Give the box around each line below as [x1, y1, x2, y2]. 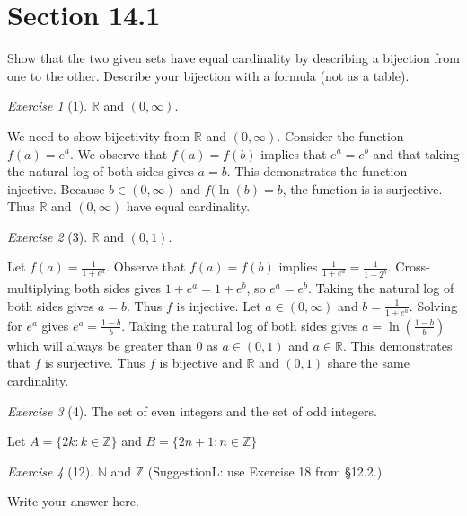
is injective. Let [176, 296, 261, 315]
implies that [260, 144, 327, 163]
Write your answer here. [7, 492, 139, 511]
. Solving [409, 296, 458, 315]
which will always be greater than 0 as [7, 335, 218, 354]
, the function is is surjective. [282, 179, 443, 198]
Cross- [395, 257, 430, 276]
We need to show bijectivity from [7, 126, 190, 145]
